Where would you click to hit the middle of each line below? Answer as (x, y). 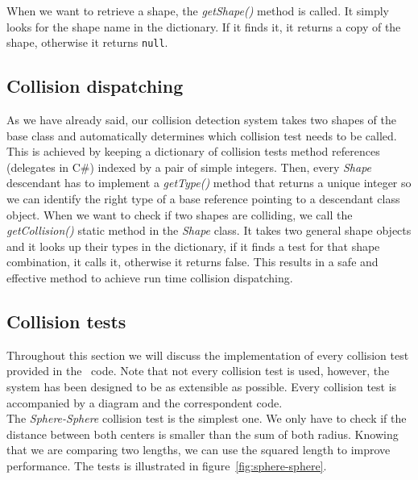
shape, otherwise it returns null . (87, 42)
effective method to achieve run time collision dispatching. (150, 277)
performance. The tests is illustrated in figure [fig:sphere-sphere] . (167, 465)
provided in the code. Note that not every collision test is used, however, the (198, 371)
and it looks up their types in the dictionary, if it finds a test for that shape (193, 246)
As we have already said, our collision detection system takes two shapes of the (202, 120)
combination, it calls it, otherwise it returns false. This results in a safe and (192, 262)
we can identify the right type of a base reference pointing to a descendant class (203, 199)
